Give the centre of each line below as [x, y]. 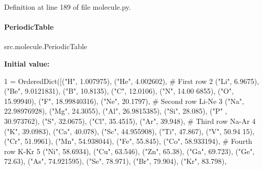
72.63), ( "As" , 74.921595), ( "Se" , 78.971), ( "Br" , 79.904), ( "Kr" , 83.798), [115, 161]
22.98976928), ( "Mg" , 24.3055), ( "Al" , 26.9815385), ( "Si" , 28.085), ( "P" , [116, 111]
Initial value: [27, 63]
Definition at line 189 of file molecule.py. [68, 7]
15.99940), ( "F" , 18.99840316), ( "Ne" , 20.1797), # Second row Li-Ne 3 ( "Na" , [124, 101]
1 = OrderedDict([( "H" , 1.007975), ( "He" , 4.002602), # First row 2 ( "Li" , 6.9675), [132, 81]
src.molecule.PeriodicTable [46, 46]
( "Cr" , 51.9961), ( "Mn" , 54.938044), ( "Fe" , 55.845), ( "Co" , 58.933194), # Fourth [128, 141]
